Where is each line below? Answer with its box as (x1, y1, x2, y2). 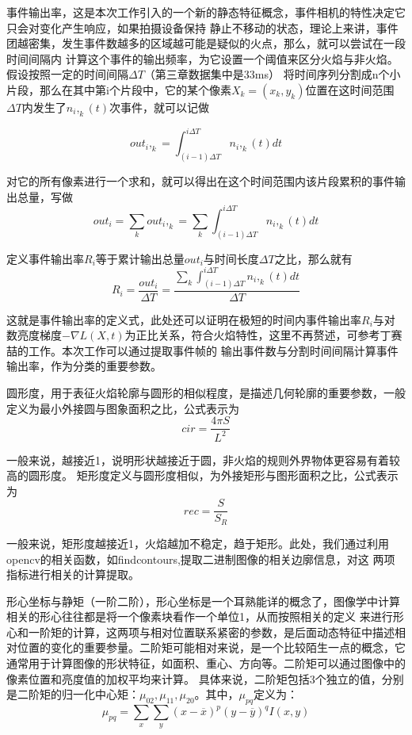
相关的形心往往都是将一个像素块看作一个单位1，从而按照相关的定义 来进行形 (6, 608, 404, 625)
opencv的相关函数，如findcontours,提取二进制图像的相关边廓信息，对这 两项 (6, 550, 395, 567)
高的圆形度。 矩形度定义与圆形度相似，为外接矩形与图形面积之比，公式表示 (6, 467, 399, 484)
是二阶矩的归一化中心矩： (6, 686, 139, 702)
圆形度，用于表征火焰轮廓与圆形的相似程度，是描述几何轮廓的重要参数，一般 (6, 385, 406, 401)
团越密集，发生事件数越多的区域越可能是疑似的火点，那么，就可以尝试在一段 (6, 35, 406, 52)
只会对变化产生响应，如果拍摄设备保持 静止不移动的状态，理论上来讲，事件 (6, 19, 399, 36)
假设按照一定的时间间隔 (6, 66, 128, 82)
